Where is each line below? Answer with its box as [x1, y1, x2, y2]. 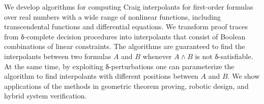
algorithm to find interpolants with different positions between [4, 71, 198, 81]
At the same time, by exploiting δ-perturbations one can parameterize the [4, 61, 234, 71]
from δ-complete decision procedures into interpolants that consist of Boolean [4, 31, 246, 41]
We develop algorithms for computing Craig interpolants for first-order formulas [4, 2, 253, 12]
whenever [142, 50, 172, 61]
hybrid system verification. [4, 90, 87, 101]
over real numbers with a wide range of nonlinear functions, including [4, 11, 221, 22]
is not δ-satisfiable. [195, 50, 253, 61]
